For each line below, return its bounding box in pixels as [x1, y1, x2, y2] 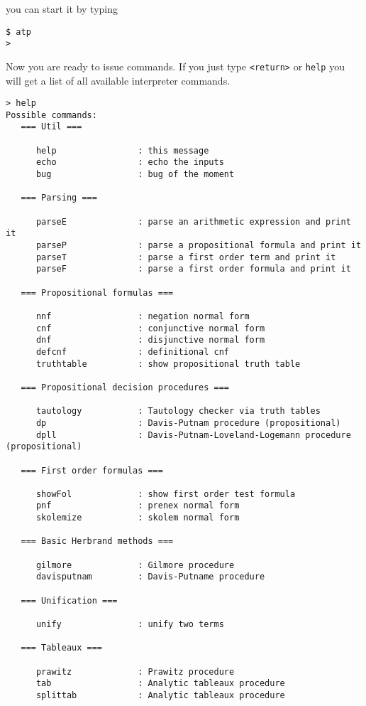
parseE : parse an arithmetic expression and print [35, 216, 351, 227]
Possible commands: [6, 109, 97, 120]
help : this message [35, 145, 209, 156]
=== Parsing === [21, 193, 97, 203]
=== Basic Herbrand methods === [21, 536, 174, 547]
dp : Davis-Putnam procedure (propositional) [35, 417, 341, 428]
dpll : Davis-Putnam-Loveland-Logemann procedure [35, 429, 351, 440]
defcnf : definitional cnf [35, 346, 229, 357]
